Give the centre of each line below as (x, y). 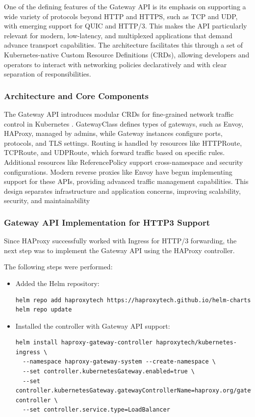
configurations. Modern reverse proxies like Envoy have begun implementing (118, 171)
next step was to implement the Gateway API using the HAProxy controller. (119, 250)
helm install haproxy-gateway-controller (84, 343)
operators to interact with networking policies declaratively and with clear (115, 64)
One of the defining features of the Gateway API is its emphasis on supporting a (125, 6)
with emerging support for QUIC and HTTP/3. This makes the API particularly (126, 26)
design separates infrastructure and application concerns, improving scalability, (122, 191)
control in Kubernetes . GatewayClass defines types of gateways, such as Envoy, (124, 123)
